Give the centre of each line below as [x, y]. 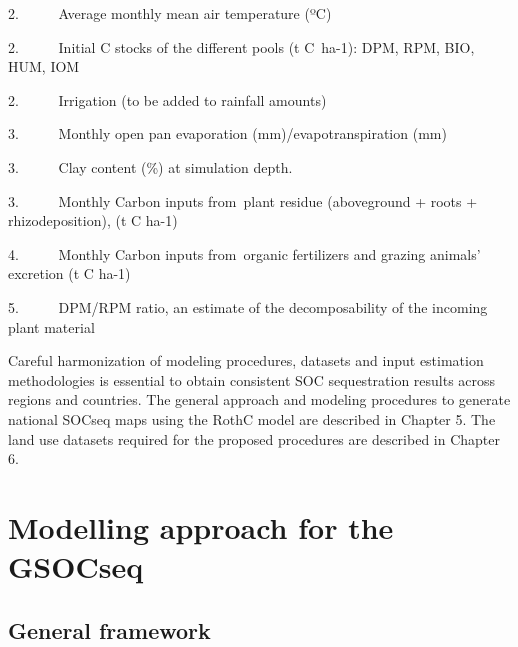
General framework [109, 629]
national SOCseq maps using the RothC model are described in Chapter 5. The [252, 418]
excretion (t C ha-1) [69, 273]
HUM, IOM [44, 66]
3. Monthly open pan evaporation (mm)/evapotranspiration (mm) [227, 133]
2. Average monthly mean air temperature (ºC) [170, 13]
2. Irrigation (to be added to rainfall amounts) [167, 99]
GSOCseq [76, 566]
